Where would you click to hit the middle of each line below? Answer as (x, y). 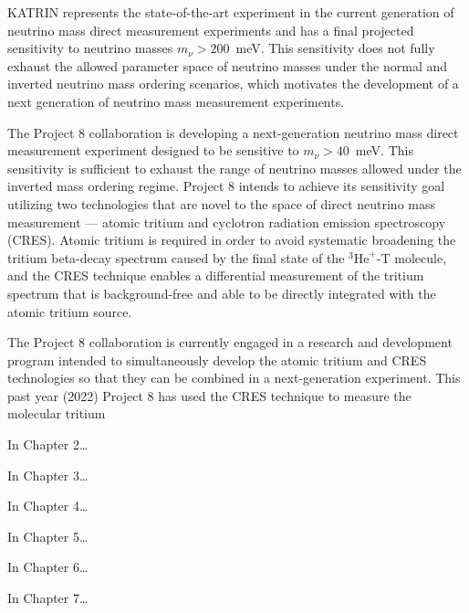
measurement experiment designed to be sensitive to (153, 150)
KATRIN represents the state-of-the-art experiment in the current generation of (231, 12)
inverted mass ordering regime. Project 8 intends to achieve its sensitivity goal (226, 186)
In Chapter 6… (48, 567)
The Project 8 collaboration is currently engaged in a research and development (230, 342)
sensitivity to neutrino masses (90, 48)
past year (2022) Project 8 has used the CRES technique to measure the (209, 395)
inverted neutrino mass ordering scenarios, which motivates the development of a (233, 84)
